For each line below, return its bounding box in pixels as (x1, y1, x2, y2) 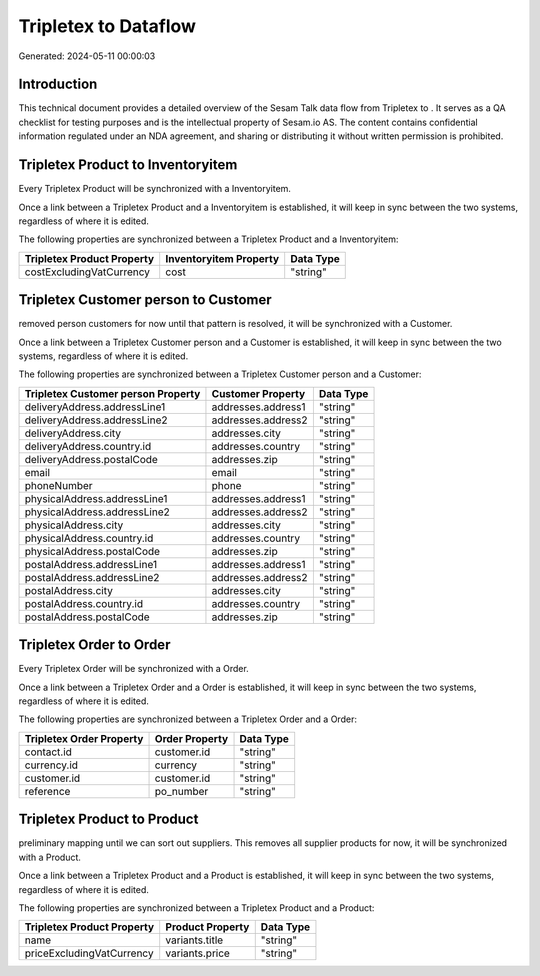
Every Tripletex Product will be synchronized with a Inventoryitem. (18, 183, 292, 195)
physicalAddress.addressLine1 (24, 491, 168, 505)
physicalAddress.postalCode (24, 544, 160, 558)
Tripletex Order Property (24, 731, 144, 745)
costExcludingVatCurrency (24, 265, 150, 279)
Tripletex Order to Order (18, 636, 171, 654)
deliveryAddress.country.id (24, 439, 152, 453)
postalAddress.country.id (24, 596, 144, 610)
